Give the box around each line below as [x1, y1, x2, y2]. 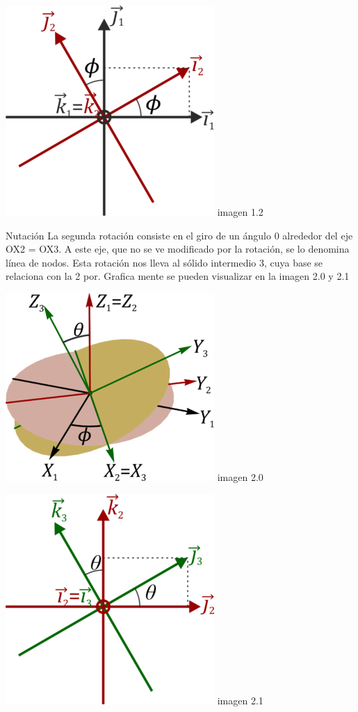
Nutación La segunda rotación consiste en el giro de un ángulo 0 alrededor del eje [6, 228, 353, 242]
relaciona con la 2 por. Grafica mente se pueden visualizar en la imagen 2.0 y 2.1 [6, 269, 350, 283]
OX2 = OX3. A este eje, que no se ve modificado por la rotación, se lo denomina [6, 242, 350, 256]
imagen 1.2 [217, 205, 263, 219]
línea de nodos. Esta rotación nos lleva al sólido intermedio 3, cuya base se [6, 255, 323, 269]
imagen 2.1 [217, 693, 263, 707]
